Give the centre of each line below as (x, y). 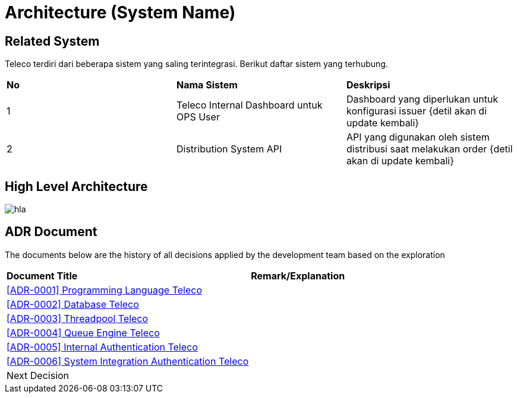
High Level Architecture (76, 186)
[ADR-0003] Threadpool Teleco (78, 318)
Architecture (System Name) (120, 12)
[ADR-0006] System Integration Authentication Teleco (128, 361)
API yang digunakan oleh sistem (418, 137)
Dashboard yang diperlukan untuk (422, 99)
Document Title (42, 276)
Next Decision (38, 375)
